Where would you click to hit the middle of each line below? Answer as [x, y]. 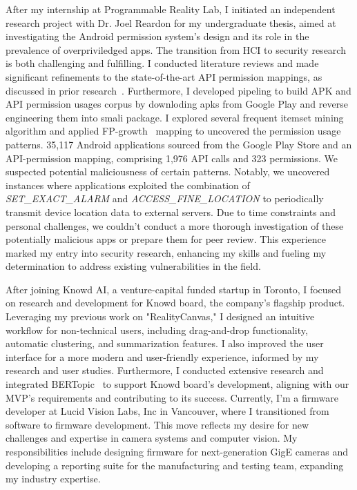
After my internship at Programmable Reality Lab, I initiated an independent [171, 9]
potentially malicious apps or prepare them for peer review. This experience [166, 239]
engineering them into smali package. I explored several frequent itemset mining [175, 117]
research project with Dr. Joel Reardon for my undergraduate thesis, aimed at [171, 22]
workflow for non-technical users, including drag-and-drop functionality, [157, 330]
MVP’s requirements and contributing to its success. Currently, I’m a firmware [172, 397]
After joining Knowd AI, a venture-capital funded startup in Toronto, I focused [174, 289]
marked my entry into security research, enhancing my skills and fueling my [166, 252]
